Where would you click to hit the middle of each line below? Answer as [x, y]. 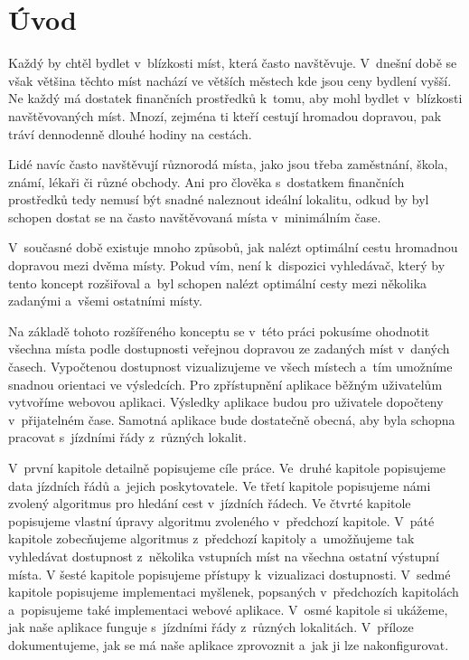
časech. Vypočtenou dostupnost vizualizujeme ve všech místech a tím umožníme [230, 367]
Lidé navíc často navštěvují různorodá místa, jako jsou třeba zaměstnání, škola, [228, 164]
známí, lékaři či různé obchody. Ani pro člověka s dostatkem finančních [206, 181]
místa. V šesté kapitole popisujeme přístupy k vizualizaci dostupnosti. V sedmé [230, 574]
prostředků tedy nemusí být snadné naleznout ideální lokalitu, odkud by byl [219, 199]
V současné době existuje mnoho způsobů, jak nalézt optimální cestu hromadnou [233, 247]
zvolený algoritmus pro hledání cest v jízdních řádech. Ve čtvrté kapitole [210, 503]
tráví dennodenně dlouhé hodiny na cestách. [130, 133]
